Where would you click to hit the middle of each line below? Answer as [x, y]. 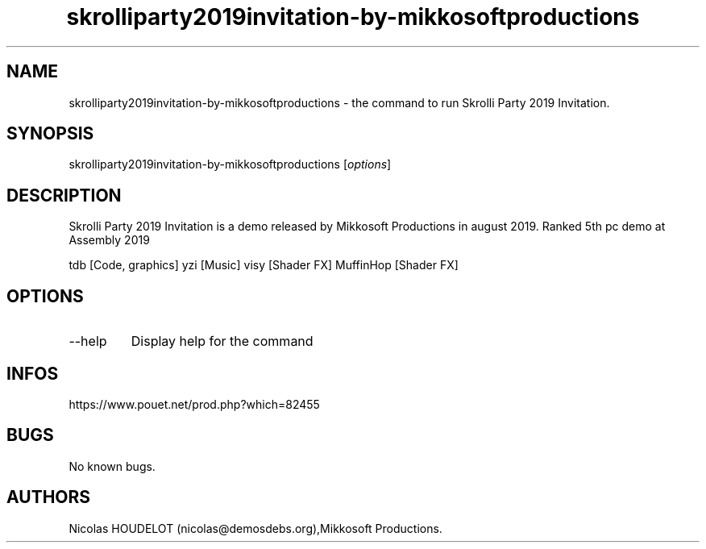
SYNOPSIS [50, 134]
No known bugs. [112, 466]
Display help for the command [222, 341]
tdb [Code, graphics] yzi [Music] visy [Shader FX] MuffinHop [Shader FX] [264, 265]
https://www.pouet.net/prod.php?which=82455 [194, 404]
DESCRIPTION [64, 195]
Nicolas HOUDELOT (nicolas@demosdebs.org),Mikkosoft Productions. [255, 528]
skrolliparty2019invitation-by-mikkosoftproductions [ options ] [230, 164]
